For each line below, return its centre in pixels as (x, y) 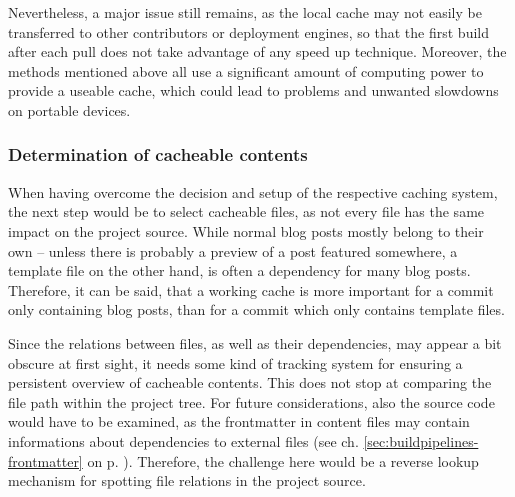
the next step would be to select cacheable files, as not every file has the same (246, 211)
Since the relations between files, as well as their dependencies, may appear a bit (255, 342)
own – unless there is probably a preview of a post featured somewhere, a (233, 250)
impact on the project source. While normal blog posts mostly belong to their (246, 230)
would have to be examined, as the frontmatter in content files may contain (239, 421)
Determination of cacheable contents (158, 154)
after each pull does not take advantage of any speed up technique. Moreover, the (257, 51)
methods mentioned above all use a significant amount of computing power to (246, 70)
